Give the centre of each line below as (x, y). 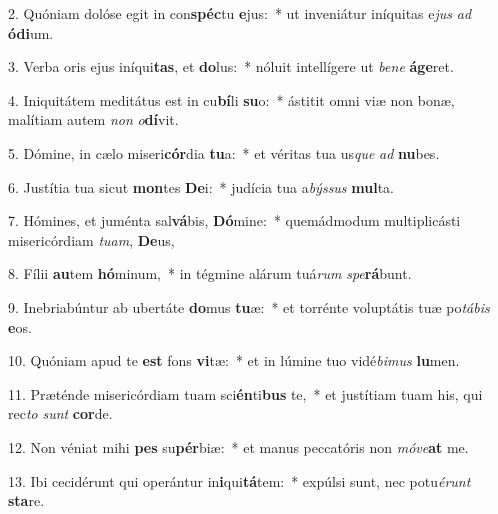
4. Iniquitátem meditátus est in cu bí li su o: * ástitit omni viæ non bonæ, (231, 99)
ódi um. (31, 32)
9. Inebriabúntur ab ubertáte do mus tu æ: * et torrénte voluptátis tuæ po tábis (249, 306)
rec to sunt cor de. (60, 413)
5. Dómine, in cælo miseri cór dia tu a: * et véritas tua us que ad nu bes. (224, 152)
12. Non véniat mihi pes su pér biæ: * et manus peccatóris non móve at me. (238, 446)
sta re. (26, 500)
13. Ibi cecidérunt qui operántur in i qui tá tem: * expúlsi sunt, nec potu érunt (239, 480)
